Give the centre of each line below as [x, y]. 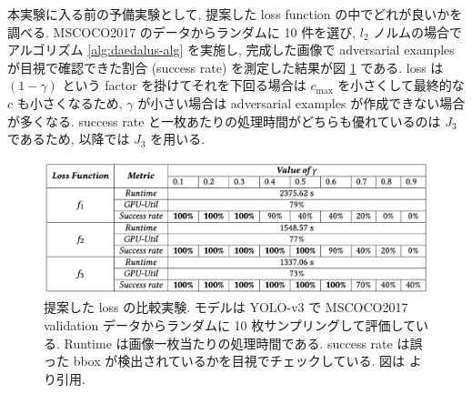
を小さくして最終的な [401, 85]
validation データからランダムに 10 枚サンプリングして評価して [230, 325]
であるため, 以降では [69, 139]
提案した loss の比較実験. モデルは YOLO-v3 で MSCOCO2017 [226, 307]
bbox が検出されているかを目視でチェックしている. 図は [239, 361]
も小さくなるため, [70, 102]
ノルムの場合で [417, 31]
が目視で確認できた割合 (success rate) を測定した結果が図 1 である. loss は [226, 67]
